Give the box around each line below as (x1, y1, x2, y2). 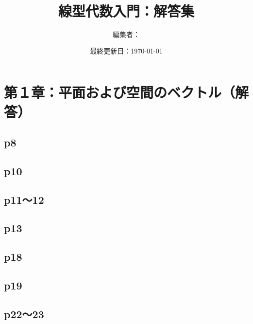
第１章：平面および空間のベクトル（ (4, 82, 236, 102)
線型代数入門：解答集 (58, 1, 194, 21)
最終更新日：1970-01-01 (90, 45, 163, 55)
